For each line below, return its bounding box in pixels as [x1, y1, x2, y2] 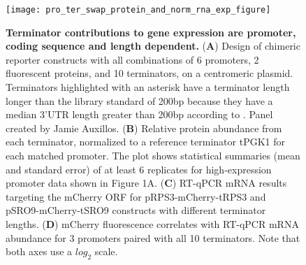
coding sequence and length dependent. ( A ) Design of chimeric [6, 38, 300, 53]
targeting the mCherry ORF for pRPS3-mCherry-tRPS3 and [6, 189, 266, 203]
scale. [94, 244, 118, 259]
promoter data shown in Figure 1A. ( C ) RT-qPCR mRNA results [6, 176, 287, 190]
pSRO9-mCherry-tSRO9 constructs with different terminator [6, 203, 266, 217]
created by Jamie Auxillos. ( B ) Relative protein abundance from [6, 120, 282, 135]
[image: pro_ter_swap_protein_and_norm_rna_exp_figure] [6, 5, 271, 15]
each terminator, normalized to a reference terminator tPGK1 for [6, 134, 285, 149]
